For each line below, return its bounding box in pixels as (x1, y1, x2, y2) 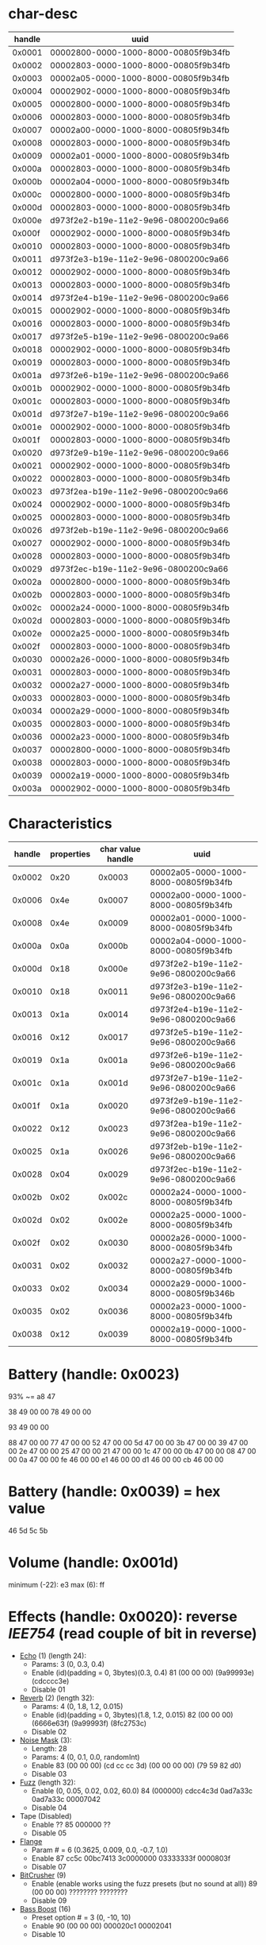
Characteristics (8, 815, 112, 833)
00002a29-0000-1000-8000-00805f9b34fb (50, 705, 230, 716)
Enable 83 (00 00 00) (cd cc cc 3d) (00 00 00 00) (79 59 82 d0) (31, 1761, 241, 1770)
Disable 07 (31, 1862, 66, 1871)
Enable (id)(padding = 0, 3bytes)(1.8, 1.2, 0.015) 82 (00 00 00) (31, 1710, 234, 1719)
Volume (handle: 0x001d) (8, 1553, 179, 1572)
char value (100, 843, 141, 854)
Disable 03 (31, 1769, 67, 1778)
